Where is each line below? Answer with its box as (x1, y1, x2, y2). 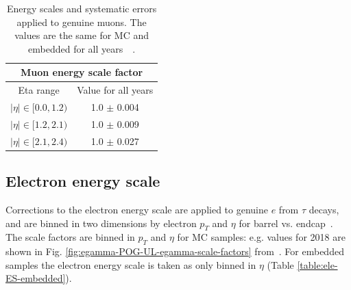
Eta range (18, 83, 60, 97)
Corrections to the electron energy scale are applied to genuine (5, 202, 268, 217)
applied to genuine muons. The (16, 14, 147, 29)
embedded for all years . (28, 41, 136, 55)
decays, (308, 202, 339, 217)
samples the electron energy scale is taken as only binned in (5, 257, 256, 272)
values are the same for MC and (14, 28, 149, 42)
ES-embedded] (5, 271, 66, 285)
